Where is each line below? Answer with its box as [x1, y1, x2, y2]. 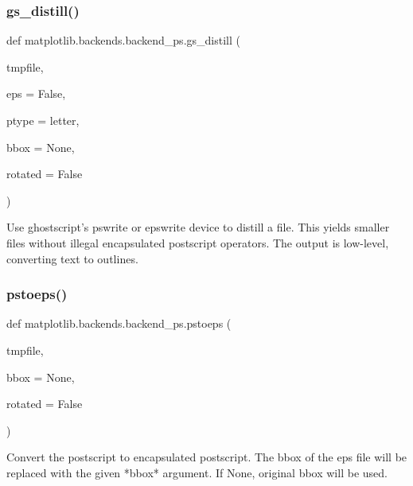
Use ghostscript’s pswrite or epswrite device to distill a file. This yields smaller [6, 219, 390, 235]
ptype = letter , [6, 112, 80, 128]
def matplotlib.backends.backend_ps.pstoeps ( [6, 315, 232, 332]
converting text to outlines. [6, 250, 138, 266]
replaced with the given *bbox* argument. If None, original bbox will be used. [6, 464, 388, 480]
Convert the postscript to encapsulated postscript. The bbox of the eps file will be [6, 449, 407, 465]
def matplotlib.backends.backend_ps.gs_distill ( [6, 32, 240, 49]
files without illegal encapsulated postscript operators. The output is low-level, [6, 234, 389, 251]
